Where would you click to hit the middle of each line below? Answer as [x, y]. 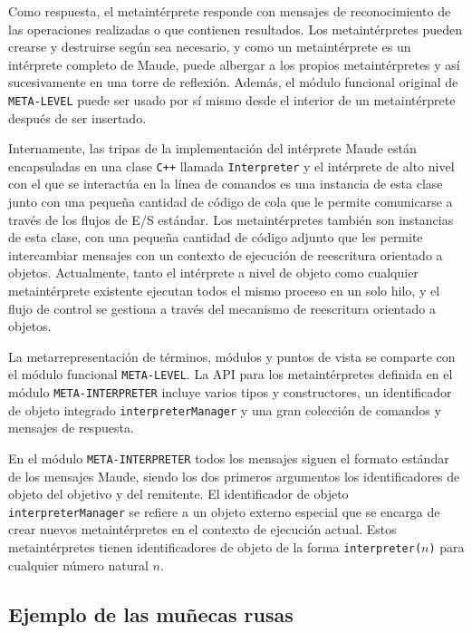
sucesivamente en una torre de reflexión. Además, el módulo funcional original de [233, 82]
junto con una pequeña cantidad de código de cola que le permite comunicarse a [231, 202]
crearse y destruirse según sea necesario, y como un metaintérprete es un [210, 47]
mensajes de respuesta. [71, 428]
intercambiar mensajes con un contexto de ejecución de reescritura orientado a [226, 254]
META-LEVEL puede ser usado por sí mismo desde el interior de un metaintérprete [232, 99]
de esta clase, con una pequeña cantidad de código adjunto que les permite [216, 237]
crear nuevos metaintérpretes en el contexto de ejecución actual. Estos [202, 529]
